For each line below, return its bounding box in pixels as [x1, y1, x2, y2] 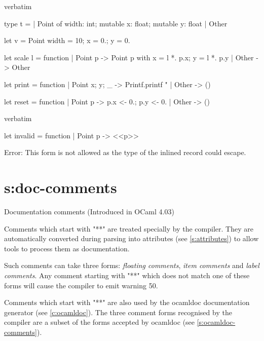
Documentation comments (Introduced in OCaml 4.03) [4, 206, 174, 217]
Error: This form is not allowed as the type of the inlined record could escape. [4, 147, 246, 158]
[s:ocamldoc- [197, 317, 236, 327]
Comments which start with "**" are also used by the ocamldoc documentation [4, 297, 250, 308]
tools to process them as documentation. [4, 243, 130, 253]
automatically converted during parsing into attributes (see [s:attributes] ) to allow [4, 233, 259, 244]
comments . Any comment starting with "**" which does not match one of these [4, 270, 250, 281]
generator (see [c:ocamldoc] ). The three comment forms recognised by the [4, 307, 232, 317]
